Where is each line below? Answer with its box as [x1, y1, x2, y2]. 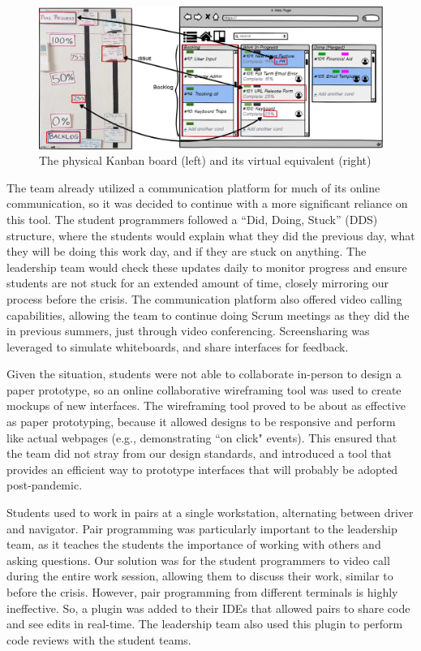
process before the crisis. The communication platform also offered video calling [6, 290, 402, 307]
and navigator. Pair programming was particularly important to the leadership [6, 520, 397, 537]
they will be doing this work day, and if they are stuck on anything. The [6, 243, 367, 260]
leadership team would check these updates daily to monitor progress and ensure [6, 258, 407, 275]
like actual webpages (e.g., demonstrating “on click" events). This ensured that [6, 429, 397, 446]
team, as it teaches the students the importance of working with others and [6, 536, 381, 553]
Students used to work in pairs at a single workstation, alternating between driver [6, 504, 414, 521]
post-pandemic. [6, 476, 83, 494]
